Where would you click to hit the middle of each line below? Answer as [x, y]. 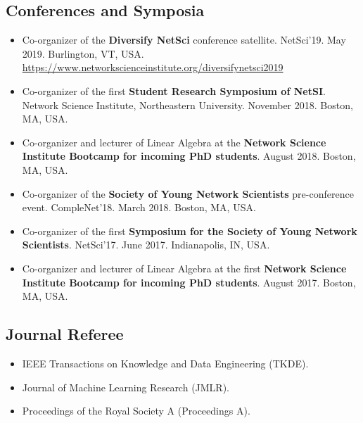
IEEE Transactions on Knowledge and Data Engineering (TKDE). [165, 363]
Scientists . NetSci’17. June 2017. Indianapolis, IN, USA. [146, 245]
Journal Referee [65, 334]
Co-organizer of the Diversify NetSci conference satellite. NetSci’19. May [184, 40]
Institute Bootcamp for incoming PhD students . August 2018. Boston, [189, 156]
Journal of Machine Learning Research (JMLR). [126, 387]
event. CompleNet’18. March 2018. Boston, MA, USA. [139, 207]
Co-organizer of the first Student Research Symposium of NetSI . [174, 90]
